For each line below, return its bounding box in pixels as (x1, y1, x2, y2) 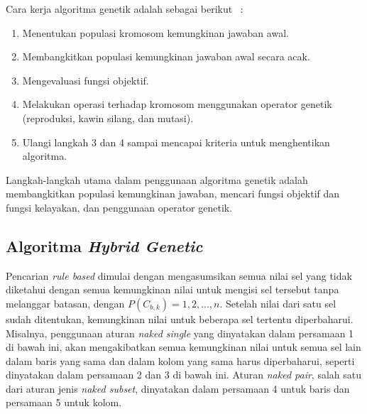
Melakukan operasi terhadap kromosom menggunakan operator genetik (22, 97, 332, 111)
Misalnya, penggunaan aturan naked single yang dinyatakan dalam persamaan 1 (6, 325, 354, 340)
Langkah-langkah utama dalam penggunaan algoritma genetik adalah (6, 172, 308, 187)
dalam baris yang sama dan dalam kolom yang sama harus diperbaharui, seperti (6, 353, 355, 368)
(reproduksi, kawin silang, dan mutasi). (22, 110, 194, 125)
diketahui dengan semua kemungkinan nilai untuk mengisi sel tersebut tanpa (6, 282, 339, 297)
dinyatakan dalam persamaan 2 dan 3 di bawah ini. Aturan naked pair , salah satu (6, 367, 362, 382)
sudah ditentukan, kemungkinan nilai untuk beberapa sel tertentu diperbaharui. (6, 311, 354, 326)
